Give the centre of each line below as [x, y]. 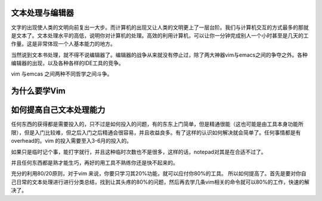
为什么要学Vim [38, 91]
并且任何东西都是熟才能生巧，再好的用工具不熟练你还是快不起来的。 [95, 162]
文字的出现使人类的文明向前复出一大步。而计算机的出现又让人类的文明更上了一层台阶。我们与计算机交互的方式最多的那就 [160, 27]
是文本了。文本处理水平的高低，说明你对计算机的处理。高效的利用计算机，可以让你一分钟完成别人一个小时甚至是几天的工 [160, 35]
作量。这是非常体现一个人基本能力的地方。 [63, 44]
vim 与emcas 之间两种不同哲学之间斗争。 [62, 74]
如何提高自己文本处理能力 [58, 110]
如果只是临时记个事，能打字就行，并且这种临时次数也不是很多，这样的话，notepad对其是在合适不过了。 [139, 152]
